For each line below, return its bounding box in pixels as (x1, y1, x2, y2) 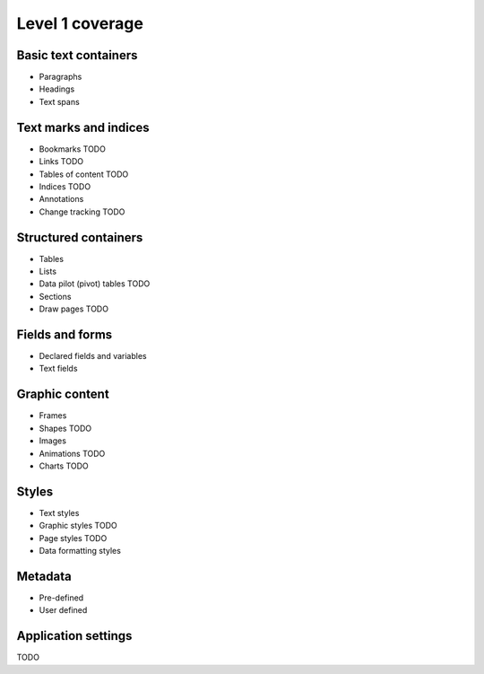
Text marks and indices (16, 119, 150, 135)
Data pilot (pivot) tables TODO (39, 278, 151, 289)
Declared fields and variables (39, 351, 147, 362)
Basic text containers (16, 48, 138, 63)
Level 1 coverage (16, 13, 143, 33)
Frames (39, 410, 67, 421)
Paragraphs (39, 72, 82, 83)
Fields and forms (16, 327, 113, 342)
